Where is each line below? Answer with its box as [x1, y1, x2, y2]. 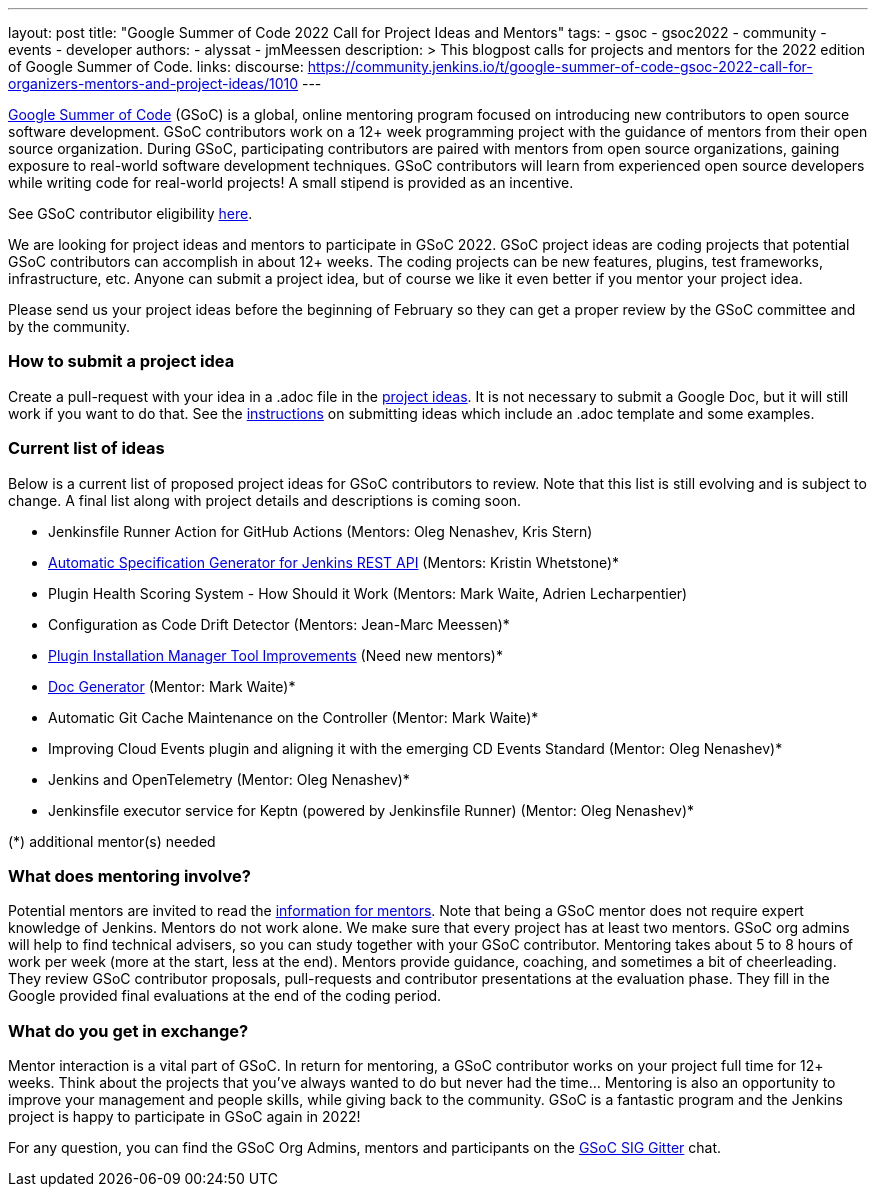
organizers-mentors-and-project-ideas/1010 [8, 75, 299, 92]
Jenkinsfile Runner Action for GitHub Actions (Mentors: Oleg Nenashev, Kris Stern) [48, 522, 593, 540]
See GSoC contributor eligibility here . [8, 205, 253, 222]
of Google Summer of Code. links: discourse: [8, 58, 304, 75]
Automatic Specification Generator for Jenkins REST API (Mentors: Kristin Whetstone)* [48, 553, 620, 571]
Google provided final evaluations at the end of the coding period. [8, 987, 442, 1005]
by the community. [8, 318, 131, 335]
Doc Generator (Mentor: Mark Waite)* [48, 677, 296, 695]
